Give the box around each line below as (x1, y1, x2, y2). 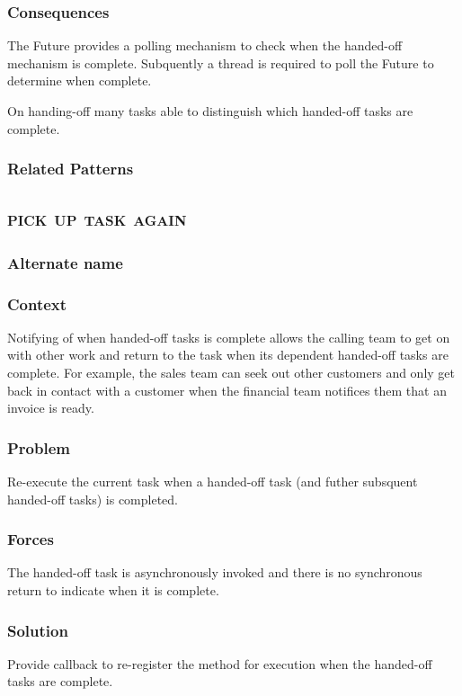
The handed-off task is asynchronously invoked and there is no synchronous (7, 563, 422, 582)
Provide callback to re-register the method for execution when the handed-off (7, 654, 432, 673)
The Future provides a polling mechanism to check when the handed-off (7, 36, 403, 55)
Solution (7, 619, 68, 641)
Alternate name (7, 251, 123, 273)
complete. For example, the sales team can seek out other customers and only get (7, 363, 456, 382)
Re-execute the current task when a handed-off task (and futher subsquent (7, 472, 418, 491)
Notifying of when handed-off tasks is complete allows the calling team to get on (7, 327, 450, 346)
